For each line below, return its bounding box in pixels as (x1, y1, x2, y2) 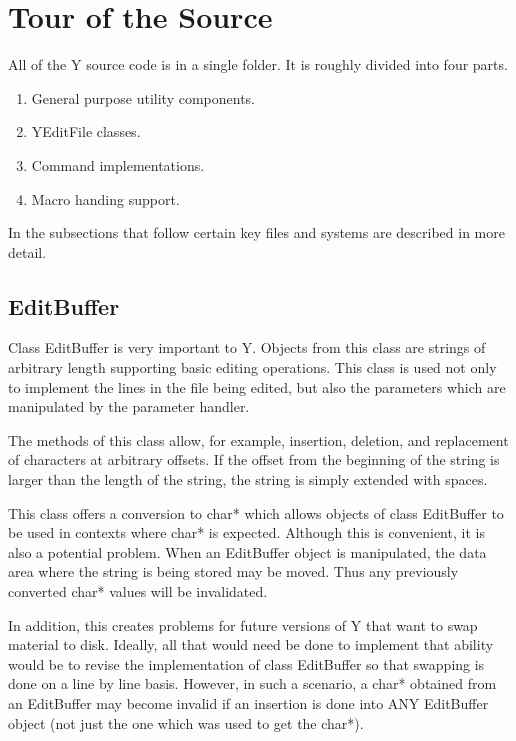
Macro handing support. (31, 188, 180, 209)
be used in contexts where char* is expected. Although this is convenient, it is (8, 522, 485, 543)
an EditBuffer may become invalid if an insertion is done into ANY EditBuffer (8, 692, 489, 713)
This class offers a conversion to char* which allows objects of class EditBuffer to (8, 502, 504, 523)
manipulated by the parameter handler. (8, 396, 250, 417)
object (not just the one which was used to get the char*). (8, 712, 364, 733)
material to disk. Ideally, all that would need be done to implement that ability (8, 634, 494, 655)
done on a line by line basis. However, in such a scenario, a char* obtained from (8, 673, 497, 694)
